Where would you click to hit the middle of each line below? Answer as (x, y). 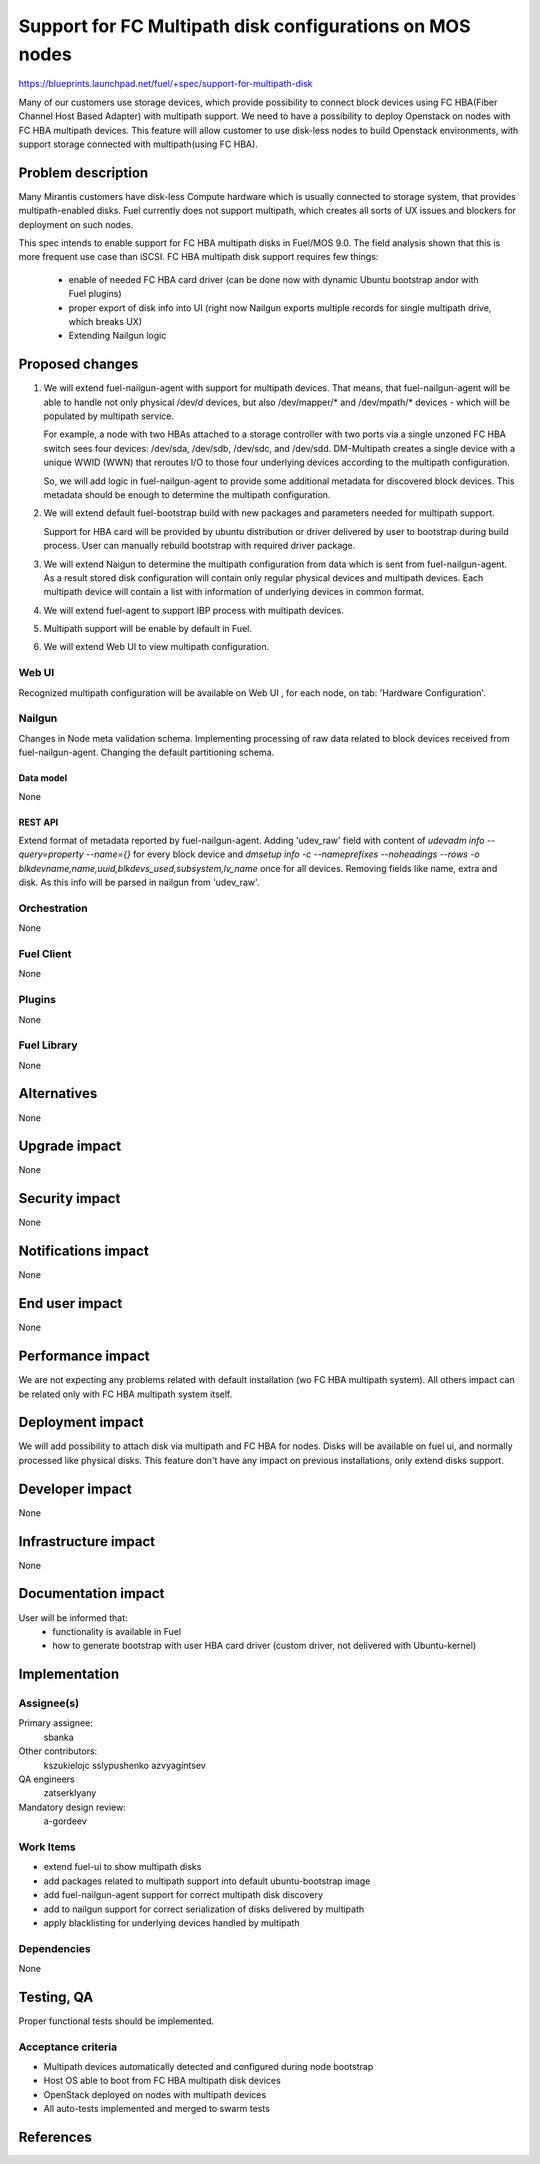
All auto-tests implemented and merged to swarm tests (156, 2109)
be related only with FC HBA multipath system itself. (125, 1394)
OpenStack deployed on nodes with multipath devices (155, 2094)
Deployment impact (81, 1422)
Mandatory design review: (72, 1807)
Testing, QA (56, 1996)
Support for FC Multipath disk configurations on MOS (244, 26)
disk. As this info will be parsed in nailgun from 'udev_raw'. (139, 882)
